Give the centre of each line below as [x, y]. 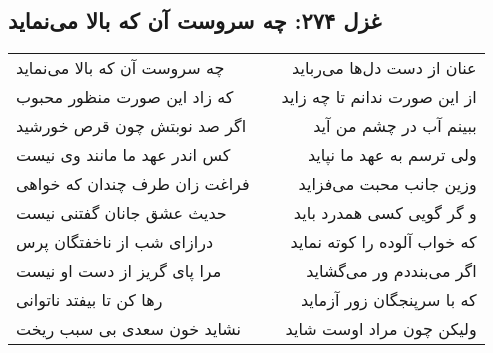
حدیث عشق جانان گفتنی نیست [121, 213]
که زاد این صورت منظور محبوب [125, 97]
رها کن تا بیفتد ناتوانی [89, 300]
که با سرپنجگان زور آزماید [388, 300]
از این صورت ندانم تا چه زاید [379, 97]
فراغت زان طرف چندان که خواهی [133, 184]
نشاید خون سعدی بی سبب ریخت [128, 329]
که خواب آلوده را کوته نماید [383, 242]
